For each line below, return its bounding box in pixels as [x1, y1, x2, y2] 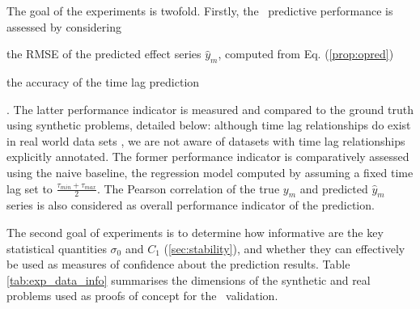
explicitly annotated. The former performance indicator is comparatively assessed [6, 148, 409, 165]
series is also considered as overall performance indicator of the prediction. [6, 197, 375, 214]
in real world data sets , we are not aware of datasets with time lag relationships [6, 132, 405, 149]
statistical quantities [6, 239, 107, 256]
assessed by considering [6, 18, 121, 35]
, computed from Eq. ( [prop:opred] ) [218, 45, 394, 62]
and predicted [299, 180, 368, 197]
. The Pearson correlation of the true [96, 180, 280, 197]
